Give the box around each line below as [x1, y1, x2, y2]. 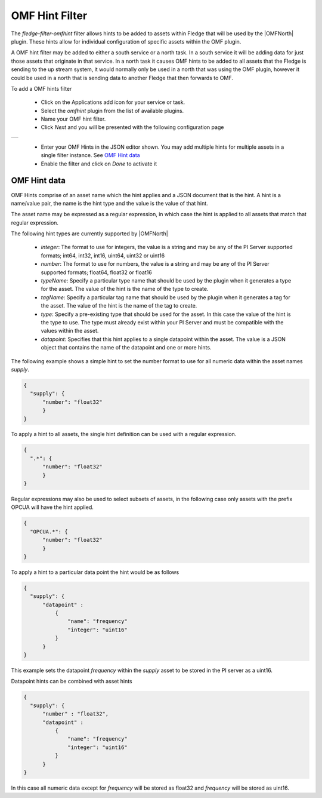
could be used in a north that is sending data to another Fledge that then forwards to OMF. [11, 74, 234, 81]
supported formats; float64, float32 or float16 [41, 269, 152, 276]
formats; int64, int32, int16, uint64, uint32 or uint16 [41, 251, 165, 259]
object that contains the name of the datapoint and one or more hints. [41, 344, 212, 351]
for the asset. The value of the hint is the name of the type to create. [41, 286, 209, 293]
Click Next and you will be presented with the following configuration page [41, 124, 224, 131]
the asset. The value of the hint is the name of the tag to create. [41, 302, 197, 309]
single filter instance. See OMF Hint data [41, 152, 140, 159]
